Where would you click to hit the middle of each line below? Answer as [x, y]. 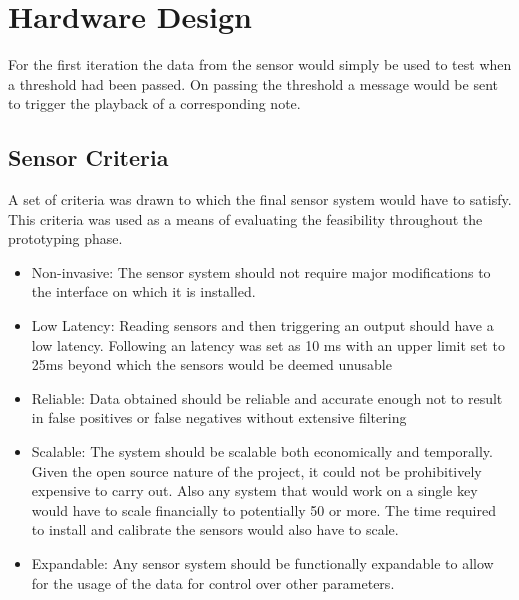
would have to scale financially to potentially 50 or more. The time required [263, 509]
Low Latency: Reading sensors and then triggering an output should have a [262, 325]
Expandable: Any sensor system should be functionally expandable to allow [262, 563]
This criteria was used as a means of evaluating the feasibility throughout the [245, 218]
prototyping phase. [65, 238]
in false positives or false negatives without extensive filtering [219, 417]
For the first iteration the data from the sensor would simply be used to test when [260, 64]
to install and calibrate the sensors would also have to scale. [215, 529]
